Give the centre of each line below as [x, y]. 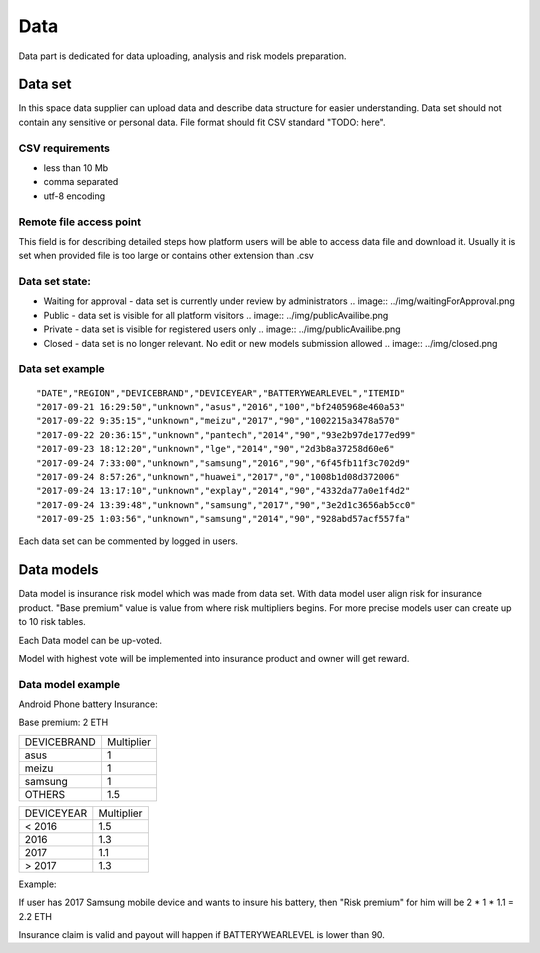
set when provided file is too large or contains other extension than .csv [166, 256]
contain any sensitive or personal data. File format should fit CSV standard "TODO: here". [202, 122]
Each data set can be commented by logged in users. [128, 541]
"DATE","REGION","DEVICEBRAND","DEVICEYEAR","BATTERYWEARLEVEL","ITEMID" [221, 393]
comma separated [81, 182]
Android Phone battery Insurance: [88, 704]
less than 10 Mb [76, 167]
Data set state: [55, 282]
